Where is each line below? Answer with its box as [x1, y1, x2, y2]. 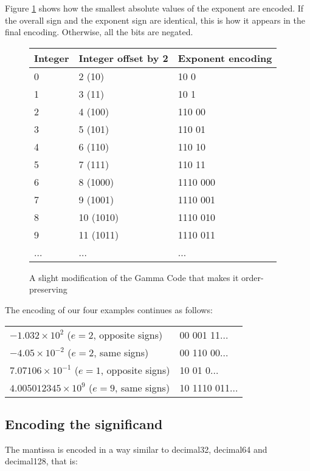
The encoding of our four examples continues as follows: [5, 303, 213, 316]
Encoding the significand [5, 414, 163, 433]
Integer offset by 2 [78, 50, 168, 65]
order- [241, 271, 264, 283]
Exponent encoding [177, 50, 272, 65]
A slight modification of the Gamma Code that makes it [29, 271, 239, 283]
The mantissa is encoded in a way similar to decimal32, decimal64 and [5, 442, 267, 455]
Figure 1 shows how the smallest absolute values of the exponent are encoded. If [5, 2, 304, 14]
